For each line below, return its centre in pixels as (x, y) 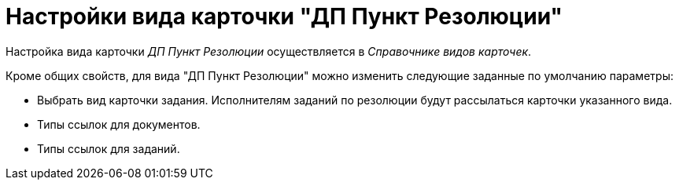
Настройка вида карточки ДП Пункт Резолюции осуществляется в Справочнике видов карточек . (269, 51)
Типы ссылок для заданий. (109, 148)
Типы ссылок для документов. (119, 124)
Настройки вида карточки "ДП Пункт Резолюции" (284, 16)
